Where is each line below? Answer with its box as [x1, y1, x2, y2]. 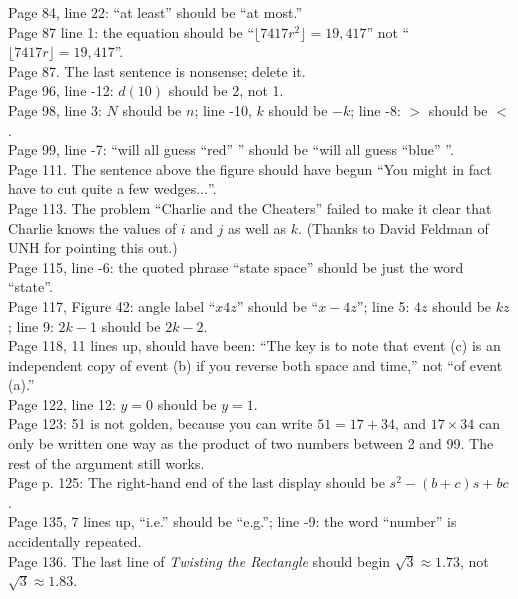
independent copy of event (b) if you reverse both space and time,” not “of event [8, 354, 503, 375]
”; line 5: [356, 295, 410, 316]
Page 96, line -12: [8, 80, 114, 101]
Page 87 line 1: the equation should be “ [8, 21, 255, 42]
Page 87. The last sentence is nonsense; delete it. [8, 60, 306, 81]
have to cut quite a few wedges [8, 178, 197, 199]
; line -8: [350, 99, 401, 120]
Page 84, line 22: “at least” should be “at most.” [8, 2, 302, 22]
